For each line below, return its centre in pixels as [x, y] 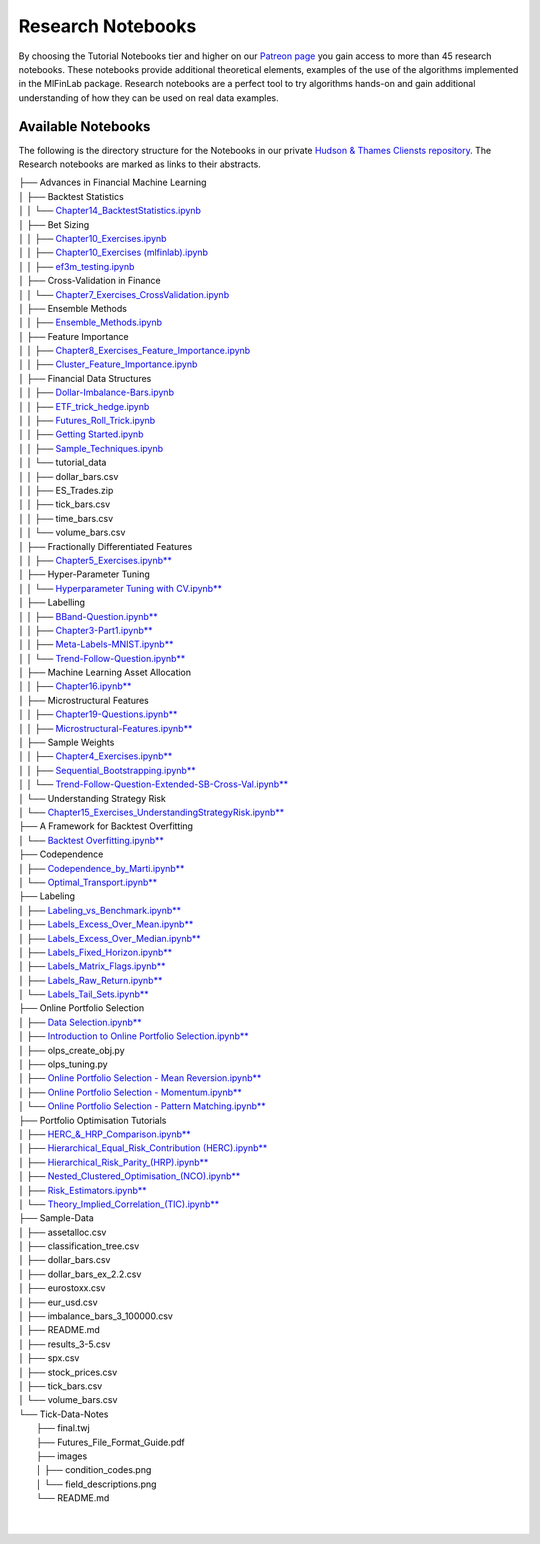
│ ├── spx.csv [49, 1358]
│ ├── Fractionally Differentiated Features [105, 546]
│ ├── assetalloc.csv [62, 1232]
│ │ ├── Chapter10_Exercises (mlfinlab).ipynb [113, 252]
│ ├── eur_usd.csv [58, 1302]
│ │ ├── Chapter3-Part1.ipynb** [86, 630]
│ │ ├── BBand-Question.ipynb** [88, 616]
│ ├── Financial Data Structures [85, 378]
